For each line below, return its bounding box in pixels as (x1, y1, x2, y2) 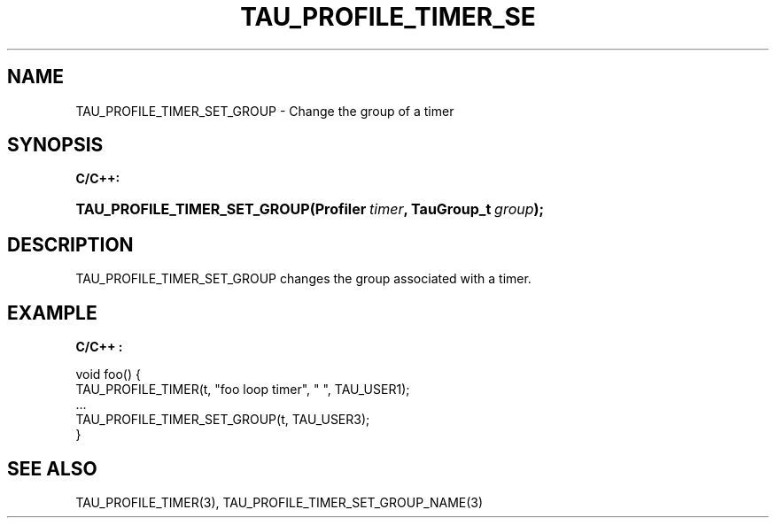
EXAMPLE (7, 301, 97, 324)
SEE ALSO (7, 457, 97, 480)
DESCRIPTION (7, 233, 134, 256)
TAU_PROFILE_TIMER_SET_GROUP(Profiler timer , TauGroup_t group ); (75, 200, 545, 219)
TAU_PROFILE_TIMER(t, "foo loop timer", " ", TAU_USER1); (75, 382, 410, 398)
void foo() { (75, 367, 141, 382)
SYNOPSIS (7, 134, 104, 157)
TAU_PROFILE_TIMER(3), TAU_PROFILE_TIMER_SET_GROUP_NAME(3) (75, 494, 484, 510)
